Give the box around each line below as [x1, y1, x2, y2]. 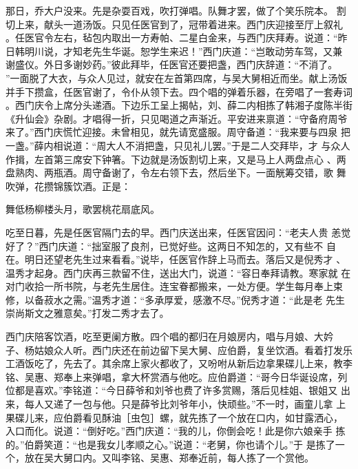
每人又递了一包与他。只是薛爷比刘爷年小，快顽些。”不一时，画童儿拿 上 [24, 397, 346, 411]
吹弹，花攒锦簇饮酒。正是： [6, 178, 131, 193]
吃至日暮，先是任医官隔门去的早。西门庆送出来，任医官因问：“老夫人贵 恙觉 [6, 225, 351, 239]
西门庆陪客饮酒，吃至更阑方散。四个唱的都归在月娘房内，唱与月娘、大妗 [6, 329, 333, 344]
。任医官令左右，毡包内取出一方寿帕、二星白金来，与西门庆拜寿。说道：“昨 [6, 30, 348, 45]
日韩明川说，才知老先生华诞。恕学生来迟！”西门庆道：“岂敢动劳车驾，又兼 [6, 43, 343, 58]
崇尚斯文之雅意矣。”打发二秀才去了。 [6, 306, 169, 320]
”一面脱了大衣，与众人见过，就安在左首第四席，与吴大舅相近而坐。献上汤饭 [6, 70, 348, 85]
